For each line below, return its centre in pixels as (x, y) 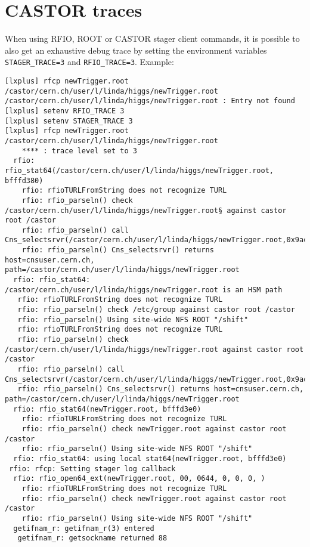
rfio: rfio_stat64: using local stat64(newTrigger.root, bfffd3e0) (150, 458)
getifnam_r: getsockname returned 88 (92, 538)
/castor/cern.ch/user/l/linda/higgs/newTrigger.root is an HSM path (144, 290)
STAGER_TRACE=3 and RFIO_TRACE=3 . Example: (89, 62)
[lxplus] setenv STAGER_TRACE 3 (69, 121)
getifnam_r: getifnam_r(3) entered (84, 528)
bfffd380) (24, 180)
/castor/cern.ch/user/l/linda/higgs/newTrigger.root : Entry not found (150, 101)
